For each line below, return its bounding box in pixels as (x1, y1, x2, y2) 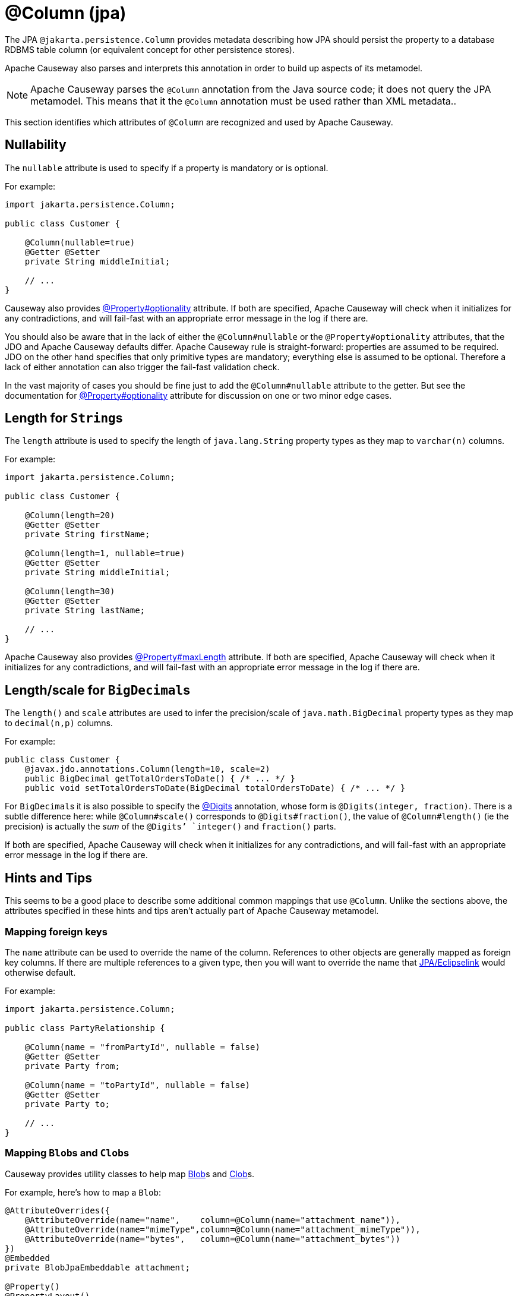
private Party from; (24, 1061, 120, 1071)
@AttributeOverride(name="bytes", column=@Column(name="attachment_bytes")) (24, 1234, 400, 1244)
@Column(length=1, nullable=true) (24, 548, 185, 559)
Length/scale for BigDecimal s (5, 682, 190, 698)
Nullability (5, 137, 67, 153)
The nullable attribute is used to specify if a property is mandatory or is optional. (5, 162, 329, 173)
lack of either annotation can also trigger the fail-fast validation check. (5, 361, 280, 372)
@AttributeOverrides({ (5, 1205, 110, 1215)
